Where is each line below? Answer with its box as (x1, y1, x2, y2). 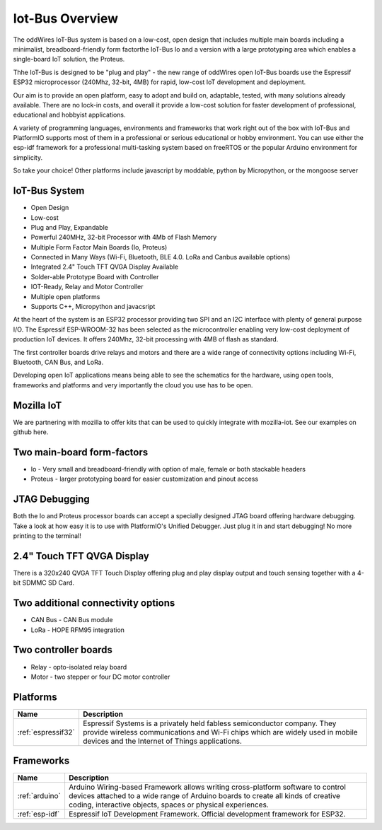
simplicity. (13, 153, 42, 162)
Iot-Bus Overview (13, 11, 119, 26)
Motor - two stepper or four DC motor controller (30, 672, 170, 681)
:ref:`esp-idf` (17, 809, 60, 819)
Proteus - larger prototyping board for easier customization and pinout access (30, 474, 258, 484)
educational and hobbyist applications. (13, 110, 127, 119)
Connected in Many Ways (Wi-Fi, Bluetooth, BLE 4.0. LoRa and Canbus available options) (30, 253, 291, 262)
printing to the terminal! (13, 532, 81, 540)
